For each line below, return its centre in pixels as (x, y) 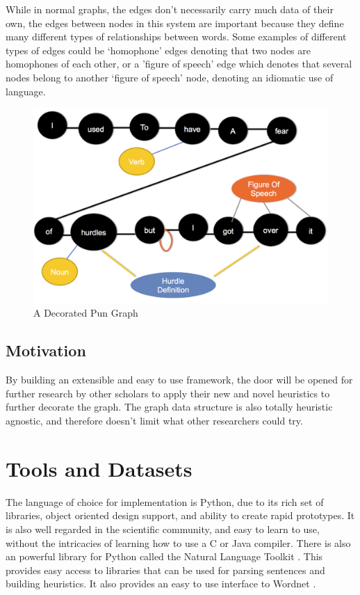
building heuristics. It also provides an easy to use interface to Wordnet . (161, 584)
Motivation (46, 350)
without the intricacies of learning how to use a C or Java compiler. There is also (178, 542)
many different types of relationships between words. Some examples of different (176, 37)
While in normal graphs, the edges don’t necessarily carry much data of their (170, 9)
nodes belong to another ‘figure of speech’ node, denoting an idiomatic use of (170, 77)
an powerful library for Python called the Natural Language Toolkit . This (164, 556)
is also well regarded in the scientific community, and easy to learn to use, (163, 529)
